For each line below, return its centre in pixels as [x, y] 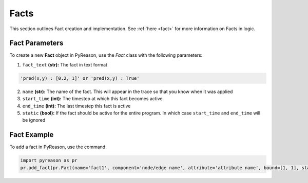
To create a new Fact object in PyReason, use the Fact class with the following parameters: [106, 55]
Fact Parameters [36, 43]
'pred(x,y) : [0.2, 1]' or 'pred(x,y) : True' [80, 78]
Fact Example [32, 135]
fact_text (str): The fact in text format [65, 64]
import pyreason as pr [49, 161]
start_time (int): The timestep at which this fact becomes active [92, 99]
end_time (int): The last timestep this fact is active [76, 106]
